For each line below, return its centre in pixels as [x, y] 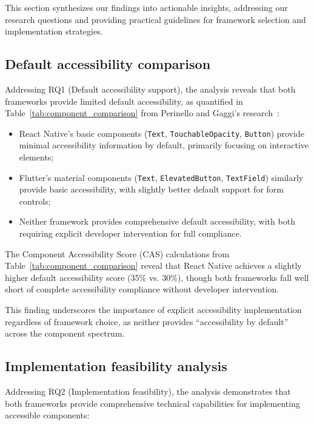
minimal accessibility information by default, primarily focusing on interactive [164, 145]
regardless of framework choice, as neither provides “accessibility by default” [147, 321]
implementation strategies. [54, 31]
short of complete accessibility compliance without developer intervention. [142, 289]
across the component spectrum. [65, 333]
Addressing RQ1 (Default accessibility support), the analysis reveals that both [150, 89]
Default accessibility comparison [108, 64]
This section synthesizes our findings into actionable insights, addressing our [146, 7]
